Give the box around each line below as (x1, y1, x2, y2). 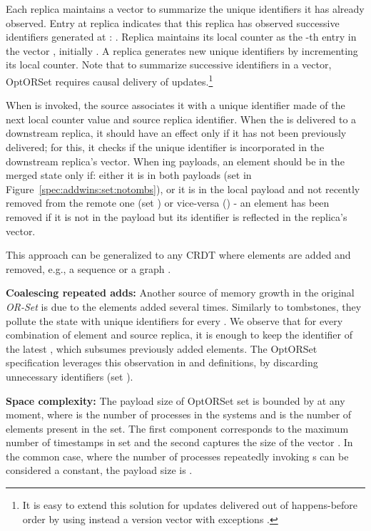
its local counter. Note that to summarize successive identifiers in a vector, (6, 57, 332, 72)
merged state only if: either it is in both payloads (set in (6, 167, 252, 182)
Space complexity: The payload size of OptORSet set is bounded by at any (6, 393, 345, 408)
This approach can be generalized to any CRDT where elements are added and (6, 247, 351, 262)
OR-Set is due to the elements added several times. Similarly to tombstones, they (6, 299, 362, 314)
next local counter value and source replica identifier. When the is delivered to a (6, 111, 357, 126)
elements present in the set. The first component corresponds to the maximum (6, 421, 349, 435)
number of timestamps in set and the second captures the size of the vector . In (6, 435, 353, 450)
